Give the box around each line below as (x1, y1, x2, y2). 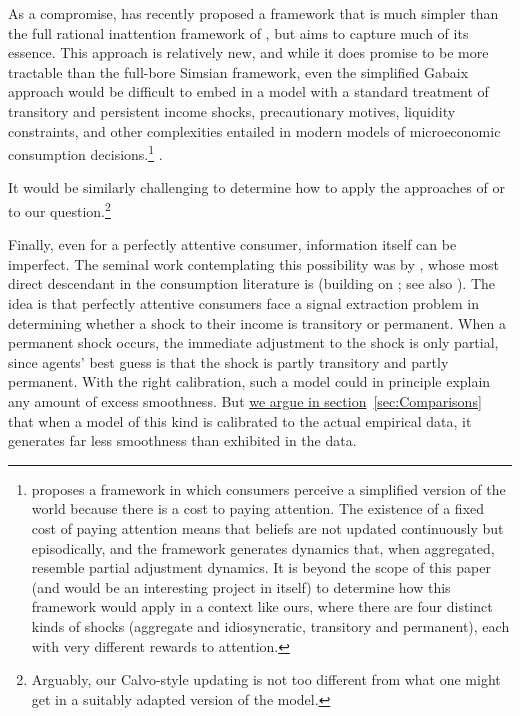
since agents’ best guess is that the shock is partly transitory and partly (8, 351, 449, 372)
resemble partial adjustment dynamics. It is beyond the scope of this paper (31, 557, 491, 578)
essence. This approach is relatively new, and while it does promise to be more (8, 42, 489, 63)
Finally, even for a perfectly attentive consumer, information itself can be (8, 234, 457, 255)
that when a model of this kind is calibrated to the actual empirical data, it (8, 410, 472, 431)
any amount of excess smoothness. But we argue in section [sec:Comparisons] (8, 391, 482, 411)
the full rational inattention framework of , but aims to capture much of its (8, 22, 469, 43)
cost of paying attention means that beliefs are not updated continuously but (31, 517, 504, 538)
